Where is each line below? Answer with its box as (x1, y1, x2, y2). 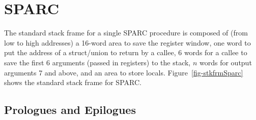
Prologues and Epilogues (4, 102, 136, 117)
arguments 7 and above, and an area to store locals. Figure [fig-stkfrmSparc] (4, 67, 243, 77)
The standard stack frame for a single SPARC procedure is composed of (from (4, 27, 248, 38)
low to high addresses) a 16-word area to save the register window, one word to (4, 37, 251, 48)
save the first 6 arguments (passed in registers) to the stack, (4, 57, 191, 67)
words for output (200, 57, 252, 67)
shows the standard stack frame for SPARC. (4, 77, 141, 88)
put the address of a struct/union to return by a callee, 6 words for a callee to (4, 47, 247, 58)
